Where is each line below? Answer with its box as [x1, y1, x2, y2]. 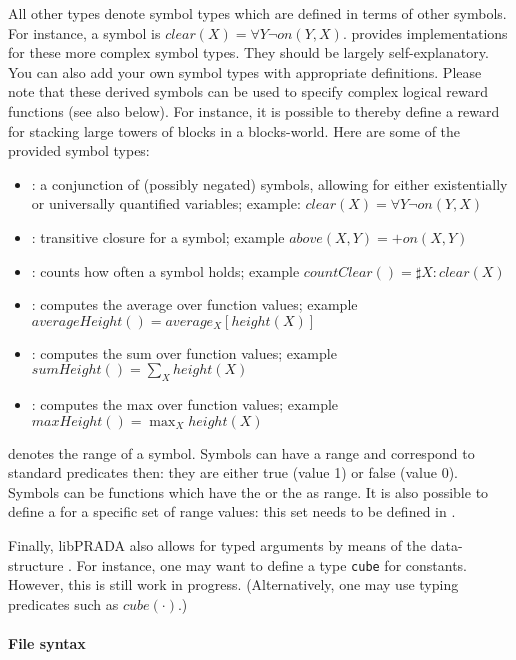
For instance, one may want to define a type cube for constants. [76, 554, 468, 575]
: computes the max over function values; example [31, 394, 339, 415]
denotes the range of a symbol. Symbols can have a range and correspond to [8, 442, 475, 463]
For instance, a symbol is [8, 22, 161, 43]
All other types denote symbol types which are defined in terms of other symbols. [8, 3, 507, 23]
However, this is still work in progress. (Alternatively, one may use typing [8, 574, 459, 595]
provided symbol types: [8, 140, 150, 161]
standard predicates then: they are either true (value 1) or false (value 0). [8, 462, 459, 483]
